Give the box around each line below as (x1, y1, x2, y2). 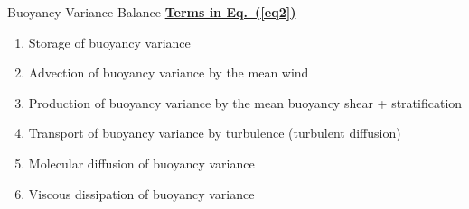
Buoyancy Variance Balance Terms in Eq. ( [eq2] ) (7, 3, 296, 21)
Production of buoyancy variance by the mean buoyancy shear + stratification (28, 93, 463, 112)
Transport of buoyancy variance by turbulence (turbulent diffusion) (28, 123, 401, 142)
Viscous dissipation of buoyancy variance (28, 184, 255, 203)
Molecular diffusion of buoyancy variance (28, 153, 255, 172)
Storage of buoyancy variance (28, 32, 191, 51)
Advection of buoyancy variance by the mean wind (28, 63, 309, 82)
